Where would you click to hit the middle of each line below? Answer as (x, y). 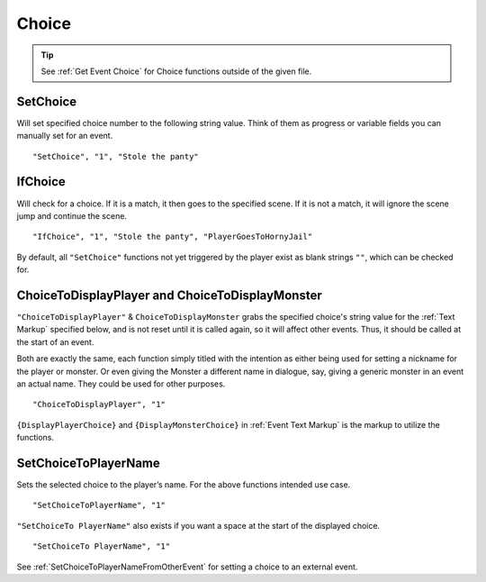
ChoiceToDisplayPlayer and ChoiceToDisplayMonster (170, 295)
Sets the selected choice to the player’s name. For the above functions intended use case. (184, 485)
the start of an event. (55, 341)
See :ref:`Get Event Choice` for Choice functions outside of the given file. (176, 71)
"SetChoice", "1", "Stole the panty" (116, 156)
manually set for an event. (65, 136)
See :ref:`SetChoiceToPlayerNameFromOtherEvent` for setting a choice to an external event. (187, 567)
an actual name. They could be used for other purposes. (121, 384)
